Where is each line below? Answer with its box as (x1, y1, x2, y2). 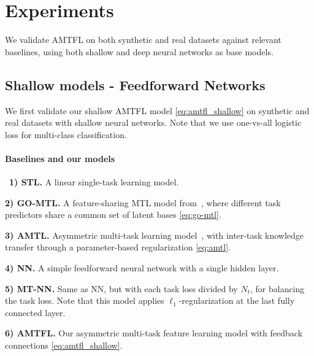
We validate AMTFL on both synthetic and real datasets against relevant (5, 33, 281, 46)
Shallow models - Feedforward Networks (5, 75, 266, 94)
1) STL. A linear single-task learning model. (9, 176, 179, 188)
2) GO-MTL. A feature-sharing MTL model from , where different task (5, 196, 281, 209)
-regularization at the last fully (178, 294, 295, 307)
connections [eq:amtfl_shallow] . (5, 339, 123, 352)
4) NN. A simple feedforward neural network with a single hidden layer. (5, 261, 279, 274)
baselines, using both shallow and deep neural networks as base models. (5, 45, 274, 58)
